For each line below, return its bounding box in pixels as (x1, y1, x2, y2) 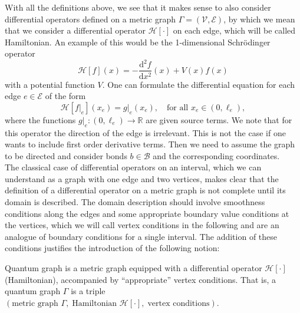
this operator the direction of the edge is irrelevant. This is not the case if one (5, 126, 286, 139)
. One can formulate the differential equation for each (102, 78, 295, 90)
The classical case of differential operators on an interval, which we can (5, 161, 262, 173)
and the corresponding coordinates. (153, 149, 280, 162)
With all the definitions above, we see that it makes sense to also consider (5, 1, 271, 13)
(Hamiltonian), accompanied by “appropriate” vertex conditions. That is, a (5, 273, 276, 285)
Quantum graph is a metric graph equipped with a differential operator (5, 262, 262, 274)
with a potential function (5, 78, 95, 90)
